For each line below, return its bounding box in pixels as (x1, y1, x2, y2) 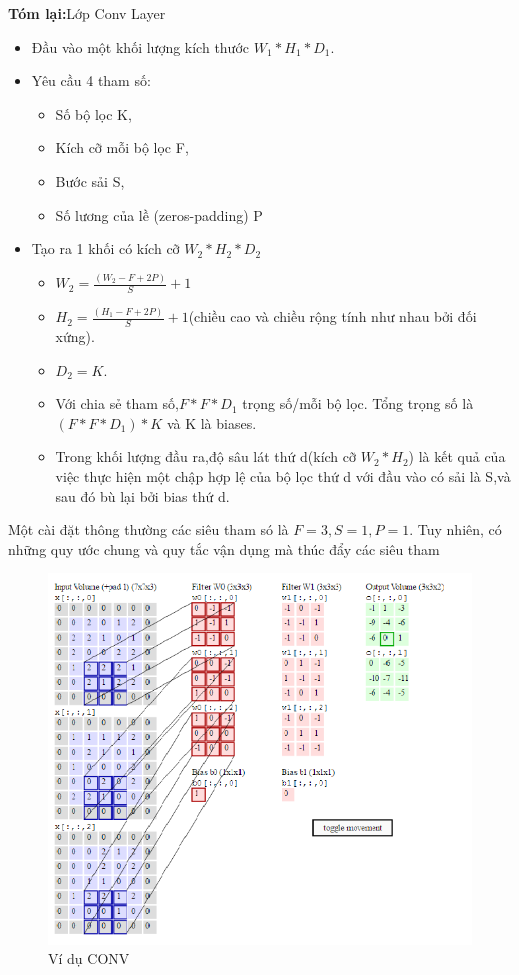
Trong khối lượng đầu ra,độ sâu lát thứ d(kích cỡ (55, 446, 357, 467)
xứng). (55, 326, 95, 347)
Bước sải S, (55, 170, 125, 191)
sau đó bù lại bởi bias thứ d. (55, 485, 230, 506)
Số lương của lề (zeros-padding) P (55, 204, 263, 225)
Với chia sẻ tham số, (55, 393, 180, 414)
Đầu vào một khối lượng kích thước (31, 36, 250, 57)
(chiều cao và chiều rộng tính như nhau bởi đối (188, 306, 477, 327)
